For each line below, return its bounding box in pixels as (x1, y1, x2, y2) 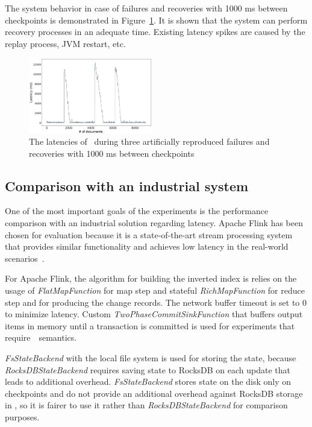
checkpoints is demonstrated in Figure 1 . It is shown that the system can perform (5, 13, 308, 26)
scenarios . (5, 251, 45, 264)
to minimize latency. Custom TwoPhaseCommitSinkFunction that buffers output (5, 308, 303, 320)
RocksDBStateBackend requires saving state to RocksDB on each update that (5, 363, 291, 376)
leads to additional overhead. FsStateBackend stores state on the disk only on (5, 375, 292, 388)
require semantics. (5, 331, 77, 344)
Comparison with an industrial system (5, 176, 249, 195)
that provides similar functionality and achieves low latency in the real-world (5, 240, 289, 253)
